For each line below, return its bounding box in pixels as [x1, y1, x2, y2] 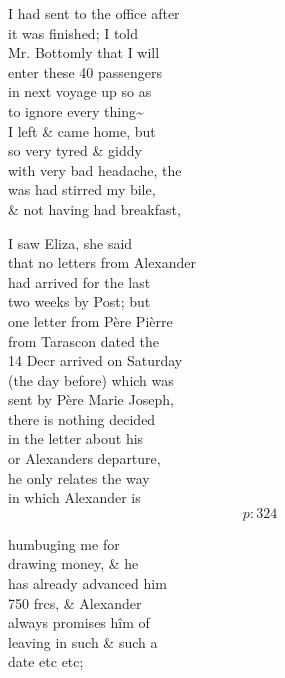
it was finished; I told [8, 22, 139, 43]
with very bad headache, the [8, 159, 182, 180]
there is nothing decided [8, 408, 156, 429]
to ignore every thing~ [8, 100, 144, 121]
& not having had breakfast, [8, 198, 181, 219]
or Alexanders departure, [8, 448, 161, 469]
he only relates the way [8, 467, 150, 488]
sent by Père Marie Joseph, [8, 389, 174, 410]
